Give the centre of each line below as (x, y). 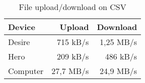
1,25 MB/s (119, 42)
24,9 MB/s (119, 71)
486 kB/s (121, 56)
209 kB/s (73, 56)
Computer (26, 71)
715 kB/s (73, 42)
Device (22, 27)
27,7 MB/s (70, 71)
